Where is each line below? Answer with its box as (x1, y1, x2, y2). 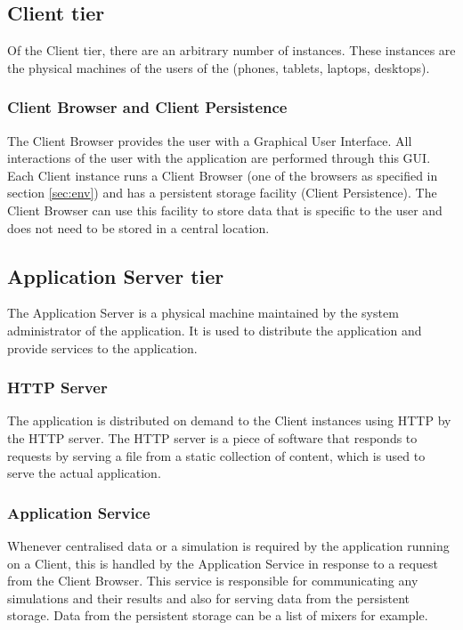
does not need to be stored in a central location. (7, 218, 270, 237)
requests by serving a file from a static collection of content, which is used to (7, 446, 426, 464)
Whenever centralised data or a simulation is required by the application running (7, 536, 450, 554)
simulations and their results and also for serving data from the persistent (7, 588, 410, 607)
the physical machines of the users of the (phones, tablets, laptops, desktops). (7, 58, 430, 77)
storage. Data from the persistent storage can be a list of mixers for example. (7, 606, 428, 625)
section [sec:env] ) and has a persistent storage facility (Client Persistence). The (7, 183, 437, 202)
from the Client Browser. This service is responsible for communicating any (7, 571, 418, 590)
